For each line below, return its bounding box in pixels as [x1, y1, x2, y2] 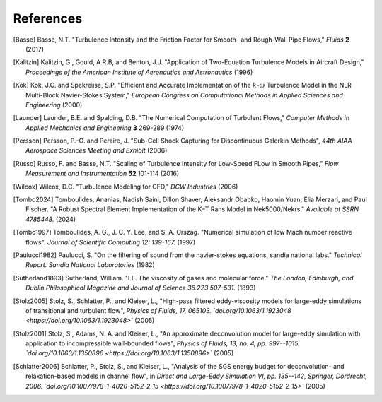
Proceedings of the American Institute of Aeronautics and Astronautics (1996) [25, 68, 253, 76]
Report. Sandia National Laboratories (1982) [25, 261, 155, 269]
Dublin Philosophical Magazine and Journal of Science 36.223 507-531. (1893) [25, 283, 256, 292]
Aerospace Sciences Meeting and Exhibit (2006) [25, 146, 168, 155]
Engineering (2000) [25, 100, 83, 109]
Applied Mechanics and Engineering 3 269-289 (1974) [25, 124, 184, 132]
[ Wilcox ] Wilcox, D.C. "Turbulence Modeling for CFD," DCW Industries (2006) [13, 182, 238, 191]
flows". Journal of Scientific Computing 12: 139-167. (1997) [25, 237, 196, 247]
